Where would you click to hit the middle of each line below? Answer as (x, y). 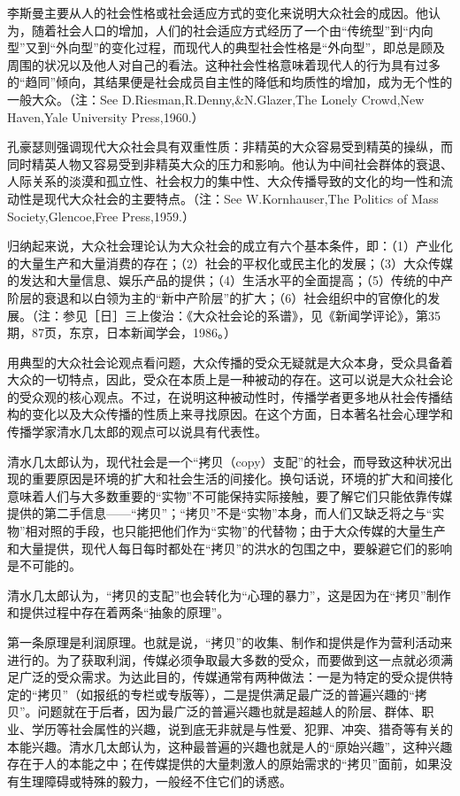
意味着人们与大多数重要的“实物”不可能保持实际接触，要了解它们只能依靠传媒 (230, 495)
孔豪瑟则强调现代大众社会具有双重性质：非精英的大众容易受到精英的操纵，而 (230, 147)
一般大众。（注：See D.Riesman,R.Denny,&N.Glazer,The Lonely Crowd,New (216, 99)
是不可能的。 (44, 565)
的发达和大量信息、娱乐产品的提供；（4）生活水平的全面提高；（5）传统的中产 (230, 280)
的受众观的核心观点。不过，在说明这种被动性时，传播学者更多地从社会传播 (224, 396)
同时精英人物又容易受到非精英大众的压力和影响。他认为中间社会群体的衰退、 (230, 163)
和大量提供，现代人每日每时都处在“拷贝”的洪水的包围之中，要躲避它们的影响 (230, 548)
